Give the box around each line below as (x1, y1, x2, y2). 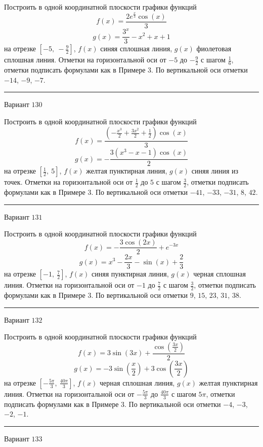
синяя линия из (191, 165, 239, 176)
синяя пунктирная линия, (92, 268, 169, 279)
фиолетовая (196, 43, 232, 54)
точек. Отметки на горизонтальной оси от (4, 177, 133, 187)
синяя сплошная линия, (100, 43, 172, 54)
